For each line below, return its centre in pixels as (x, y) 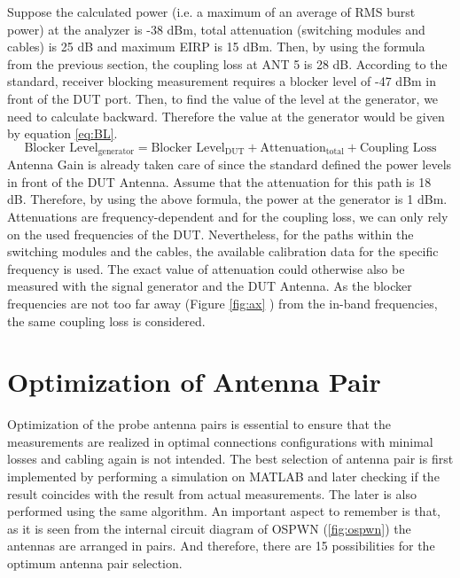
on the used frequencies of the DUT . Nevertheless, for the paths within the (211, 234)
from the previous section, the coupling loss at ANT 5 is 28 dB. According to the (227, 63)
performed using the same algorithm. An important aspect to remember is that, (224, 511)
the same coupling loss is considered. (106, 320)
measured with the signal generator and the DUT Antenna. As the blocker (210, 286)
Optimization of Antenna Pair (194, 382)
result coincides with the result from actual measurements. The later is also (212, 493)
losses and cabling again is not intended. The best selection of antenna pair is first (230, 459)
